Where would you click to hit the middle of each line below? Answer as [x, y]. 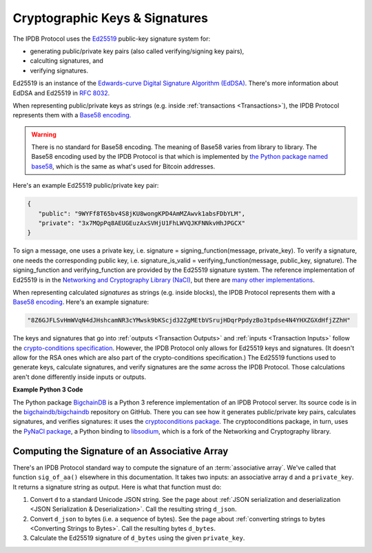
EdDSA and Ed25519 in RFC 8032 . [61, 93]
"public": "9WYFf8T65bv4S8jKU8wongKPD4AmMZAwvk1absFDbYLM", [142, 213]
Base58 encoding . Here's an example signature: [81, 302]
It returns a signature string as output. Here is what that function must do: [117, 487]
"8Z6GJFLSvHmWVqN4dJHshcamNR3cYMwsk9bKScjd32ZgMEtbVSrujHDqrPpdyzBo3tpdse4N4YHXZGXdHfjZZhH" [189, 320]
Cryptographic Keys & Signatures [110, 18]
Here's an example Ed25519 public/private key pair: [86, 186]
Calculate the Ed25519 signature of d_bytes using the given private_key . [137, 538]
